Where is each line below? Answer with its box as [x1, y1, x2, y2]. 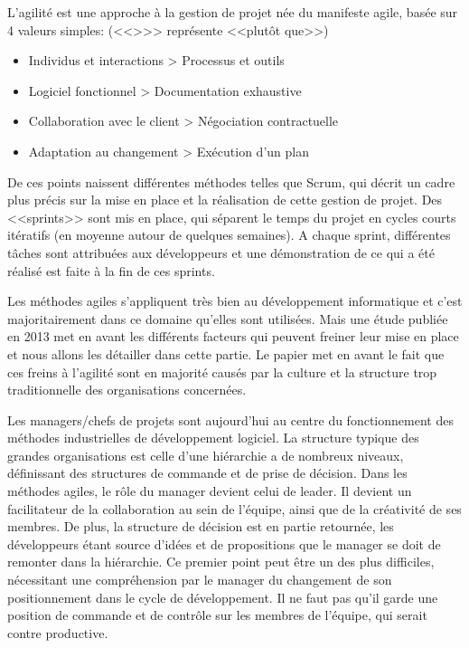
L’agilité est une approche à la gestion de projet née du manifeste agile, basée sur [7, 3, 458, 21]
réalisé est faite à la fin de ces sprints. [7, 261, 215, 280]
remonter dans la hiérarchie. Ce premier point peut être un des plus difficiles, [7, 552, 435, 571]
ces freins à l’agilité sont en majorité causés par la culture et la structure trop [7, 362, 437, 381]
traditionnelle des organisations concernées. [7, 380, 247, 399]
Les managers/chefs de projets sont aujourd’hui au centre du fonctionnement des [7, 410, 454, 429]
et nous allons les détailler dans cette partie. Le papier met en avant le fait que [7, 344, 445, 363]
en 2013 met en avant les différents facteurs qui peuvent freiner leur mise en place [7, 327, 459, 346]
